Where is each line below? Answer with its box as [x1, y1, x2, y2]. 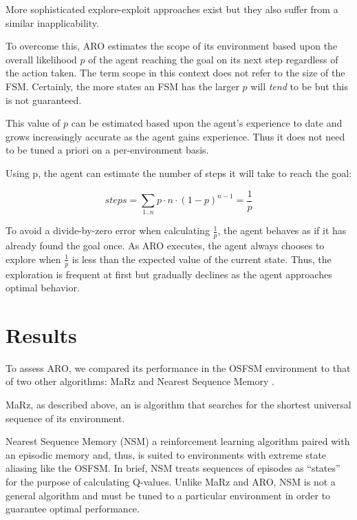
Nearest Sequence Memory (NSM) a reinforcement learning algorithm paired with [6, 434, 350, 448]
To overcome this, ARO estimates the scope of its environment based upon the [6, 39, 338, 53]
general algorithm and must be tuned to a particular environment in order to [6, 488, 331, 502]
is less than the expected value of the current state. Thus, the [72, 251, 332, 266]
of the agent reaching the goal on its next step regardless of [88, 52, 338, 66]
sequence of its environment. [6, 410, 125, 425]
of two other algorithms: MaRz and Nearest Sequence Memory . [6, 374, 274, 388]
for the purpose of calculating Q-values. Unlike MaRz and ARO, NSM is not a [6, 475, 336, 489]
